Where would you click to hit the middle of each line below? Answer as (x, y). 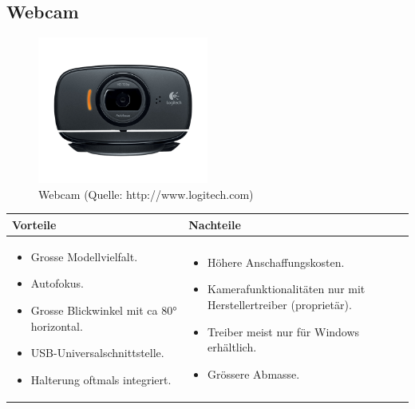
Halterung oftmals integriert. (101, 379)
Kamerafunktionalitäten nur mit (287, 289)
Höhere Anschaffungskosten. (276, 262)
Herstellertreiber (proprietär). (280, 304)
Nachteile (215, 224)
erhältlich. (232, 347)
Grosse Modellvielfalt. (84, 256)
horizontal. (57, 326)
